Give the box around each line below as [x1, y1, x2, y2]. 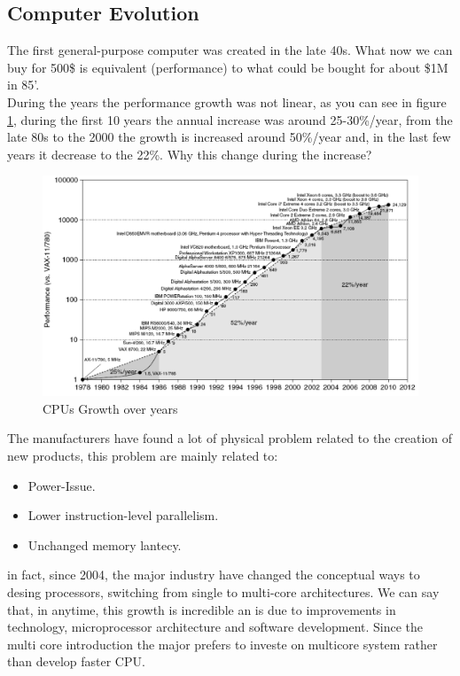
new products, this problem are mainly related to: [7, 446, 278, 464]
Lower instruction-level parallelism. [27, 506, 219, 524]
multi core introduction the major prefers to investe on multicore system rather [7, 634, 438, 653]
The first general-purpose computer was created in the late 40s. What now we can [7, 41, 453, 59]
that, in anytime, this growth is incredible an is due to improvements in [7, 600, 396, 618]
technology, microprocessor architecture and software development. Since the [7, 618, 424, 636]
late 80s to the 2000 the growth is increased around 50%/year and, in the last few [7, 128, 451, 146]
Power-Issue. [27, 476, 96, 494]
